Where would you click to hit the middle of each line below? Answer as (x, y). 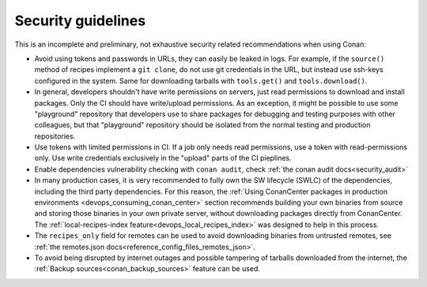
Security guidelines (80, 21)
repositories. (55, 136)
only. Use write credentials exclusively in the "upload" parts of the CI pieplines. (163, 158)
